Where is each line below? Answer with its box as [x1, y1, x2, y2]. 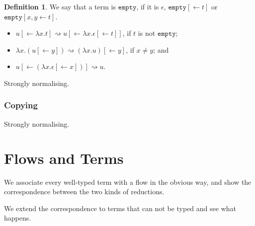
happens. [4, 213, 31, 223]
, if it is [136, 1, 159, 11]
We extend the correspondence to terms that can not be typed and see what [4, 203, 236, 213]
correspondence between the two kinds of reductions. [4, 186, 165, 197]
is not [138, 28, 156, 38]
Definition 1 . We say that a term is [4, 1, 116, 11]
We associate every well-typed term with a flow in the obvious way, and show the [4, 176, 252, 187]
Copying [4, 99, 38, 111]
